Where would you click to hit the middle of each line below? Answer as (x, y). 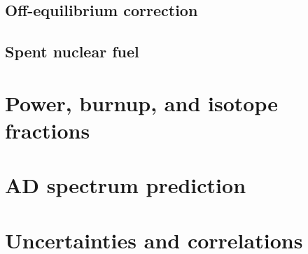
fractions (48, 130)
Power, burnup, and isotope (141, 103)
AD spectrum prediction (126, 185)
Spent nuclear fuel (72, 51)
